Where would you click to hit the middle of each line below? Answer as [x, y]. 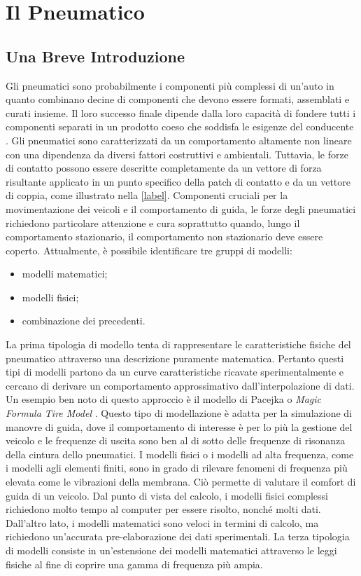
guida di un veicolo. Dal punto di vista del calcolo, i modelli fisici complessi [167, 495]
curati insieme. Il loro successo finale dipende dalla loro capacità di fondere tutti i [181, 112]
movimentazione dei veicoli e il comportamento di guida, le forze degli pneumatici [181, 208]
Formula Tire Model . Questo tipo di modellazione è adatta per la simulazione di [179, 413]
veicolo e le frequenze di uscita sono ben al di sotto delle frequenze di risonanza [176, 440]
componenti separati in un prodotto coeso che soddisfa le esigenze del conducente [180, 126]
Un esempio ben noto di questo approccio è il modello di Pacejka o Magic [164, 399]
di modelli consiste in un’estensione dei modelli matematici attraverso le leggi [171, 550]
